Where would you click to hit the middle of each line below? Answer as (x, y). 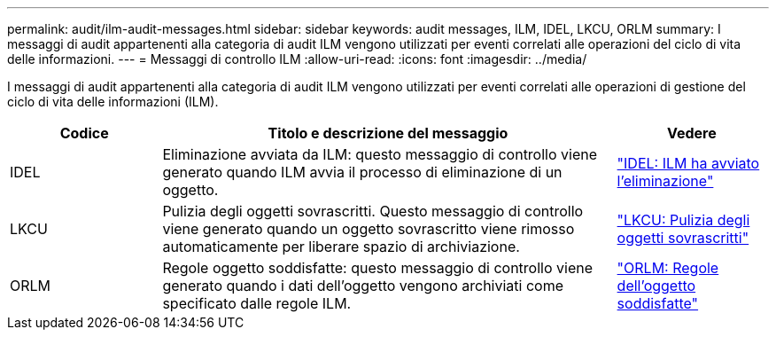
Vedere (691, 133)
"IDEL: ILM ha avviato (688, 163)
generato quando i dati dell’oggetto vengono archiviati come (363, 286)
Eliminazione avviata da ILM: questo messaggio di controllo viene (380, 154)
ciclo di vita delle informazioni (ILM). (113, 102)
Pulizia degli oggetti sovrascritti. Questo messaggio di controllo (373, 211)
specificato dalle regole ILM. (257, 303)
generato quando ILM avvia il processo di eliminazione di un (362, 172)
